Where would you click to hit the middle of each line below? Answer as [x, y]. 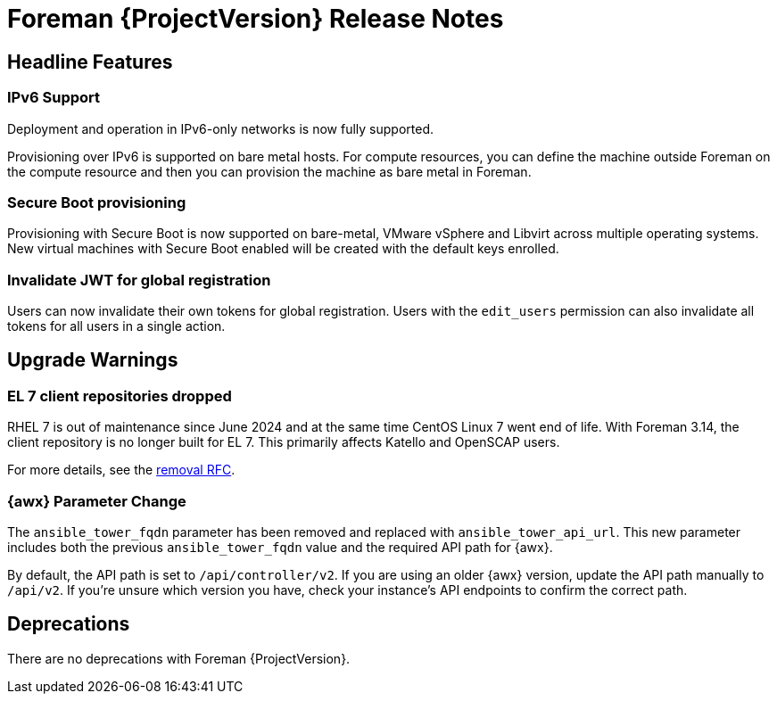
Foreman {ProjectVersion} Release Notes [256, 19]
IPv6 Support [54, 98]
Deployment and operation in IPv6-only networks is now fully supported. [220, 128]
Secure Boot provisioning [97, 202]
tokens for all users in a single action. [116, 326]
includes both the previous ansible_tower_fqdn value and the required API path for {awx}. [280, 548]
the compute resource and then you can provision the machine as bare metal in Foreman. [269, 171]
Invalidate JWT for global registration [139, 280]
